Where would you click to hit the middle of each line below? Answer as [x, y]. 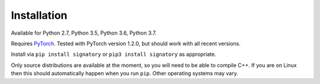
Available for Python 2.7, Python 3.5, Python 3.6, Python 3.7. [84, 33]
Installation [39, 15]
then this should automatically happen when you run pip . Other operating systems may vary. [124, 73]
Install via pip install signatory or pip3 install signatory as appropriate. [113, 54]
